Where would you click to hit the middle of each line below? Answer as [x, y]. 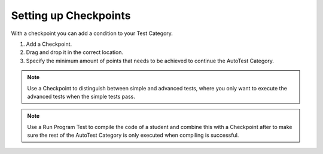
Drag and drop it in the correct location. [75, 52]
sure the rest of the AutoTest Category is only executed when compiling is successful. [133, 135]
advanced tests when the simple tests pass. [81, 96]
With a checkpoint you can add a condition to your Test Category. [92, 33]
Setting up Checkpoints [71, 15]
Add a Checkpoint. [49, 44]
